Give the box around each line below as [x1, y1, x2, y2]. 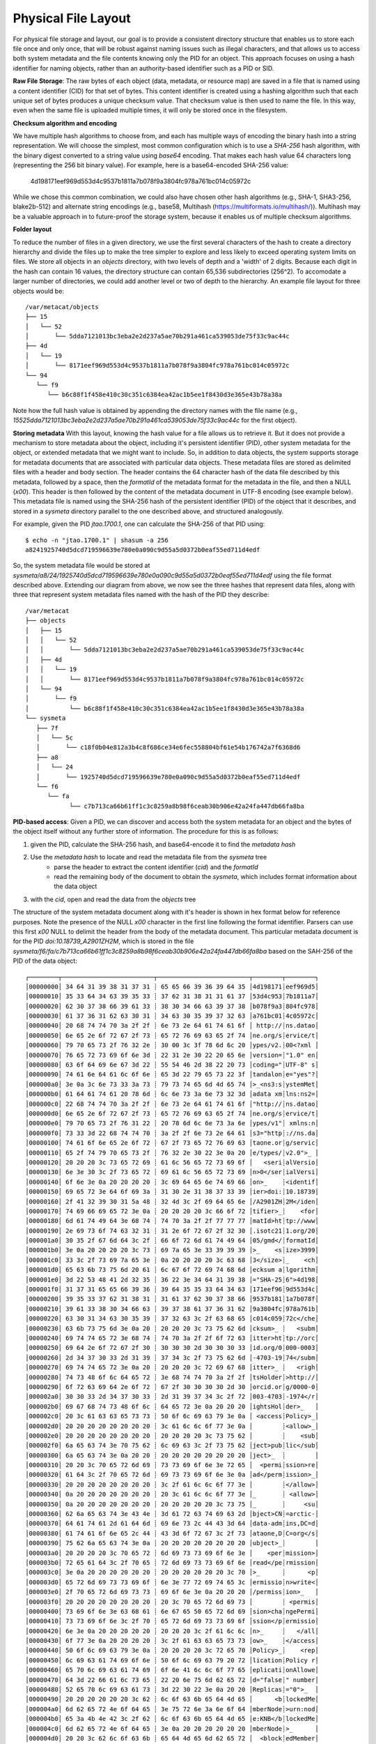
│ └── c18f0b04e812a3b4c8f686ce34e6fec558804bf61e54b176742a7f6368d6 [36, 744, 301, 751]
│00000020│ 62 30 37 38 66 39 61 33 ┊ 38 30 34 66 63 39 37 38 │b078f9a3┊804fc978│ [25, 1002, 320, 1010]
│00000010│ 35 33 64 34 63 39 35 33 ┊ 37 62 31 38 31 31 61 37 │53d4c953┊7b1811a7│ [25, 993, 320, 1000]
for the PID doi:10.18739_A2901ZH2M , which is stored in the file [13, 937, 194, 945]
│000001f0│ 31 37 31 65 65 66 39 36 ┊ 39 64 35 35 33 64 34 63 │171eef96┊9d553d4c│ [25, 1286, 320, 1293]
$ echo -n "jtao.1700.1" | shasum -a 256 [25, 536, 169, 544]
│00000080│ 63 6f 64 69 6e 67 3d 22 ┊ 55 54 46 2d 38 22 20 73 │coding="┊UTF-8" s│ [25, 1061, 320, 1069]
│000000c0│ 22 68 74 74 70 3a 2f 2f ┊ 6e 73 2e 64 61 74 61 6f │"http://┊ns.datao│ [25, 1099, 320, 1108]
